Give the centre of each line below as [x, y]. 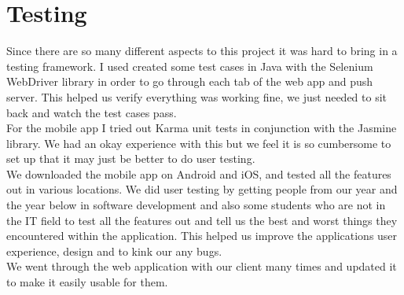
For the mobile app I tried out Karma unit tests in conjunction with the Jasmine [202, 128]
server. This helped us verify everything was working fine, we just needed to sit [197, 96]
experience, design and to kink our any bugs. [114, 251]
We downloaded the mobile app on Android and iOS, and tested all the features [199, 173]
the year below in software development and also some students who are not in [196, 205]
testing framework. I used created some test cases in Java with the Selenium [190, 66]
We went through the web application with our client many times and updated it [202, 266]
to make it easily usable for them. [87, 282]
